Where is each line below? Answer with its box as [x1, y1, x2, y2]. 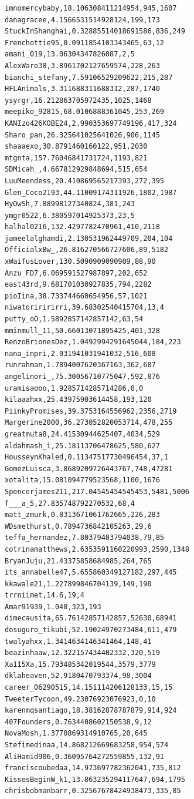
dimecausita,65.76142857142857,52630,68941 [5, 614, 177, 623]
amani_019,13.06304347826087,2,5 [5, 50, 135, 59]
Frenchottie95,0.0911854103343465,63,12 [5, 38, 165, 47]
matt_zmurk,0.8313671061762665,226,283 [5, 511, 160, 519]
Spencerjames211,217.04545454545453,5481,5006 [5, 487, 189, 496]
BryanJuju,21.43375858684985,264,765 [5, 556, 152, 565]
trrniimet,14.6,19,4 [5, 591, 85, 600]
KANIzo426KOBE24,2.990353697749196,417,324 [5, 119, 177, 127]
